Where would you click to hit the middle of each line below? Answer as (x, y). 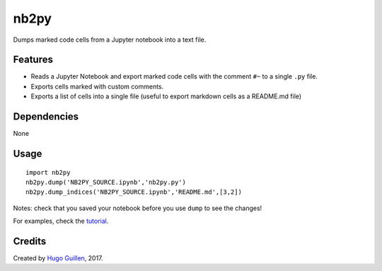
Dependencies (46, 117)
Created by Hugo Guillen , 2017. (58, 258)
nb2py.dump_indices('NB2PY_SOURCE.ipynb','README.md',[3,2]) (134, 192)
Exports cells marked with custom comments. (97, 86)
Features (33, 60)
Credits (30, 241)
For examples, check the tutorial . (61, 221)
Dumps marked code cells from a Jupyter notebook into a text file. (110, 40)
